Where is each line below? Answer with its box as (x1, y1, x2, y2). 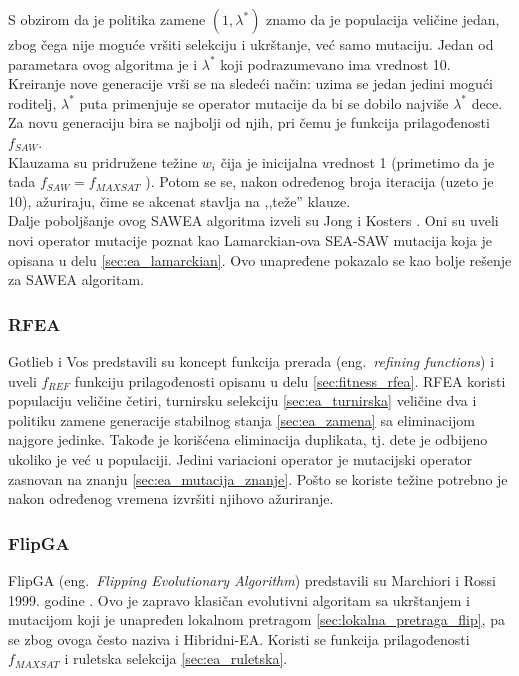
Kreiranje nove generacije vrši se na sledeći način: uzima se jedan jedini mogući (8, 73, 493, 94)
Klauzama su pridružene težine (8, 151, 198, 172)
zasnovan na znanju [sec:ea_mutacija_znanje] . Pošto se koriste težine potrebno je (8, 468, 508, 489)
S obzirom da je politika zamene (8, 9, 206, 29)
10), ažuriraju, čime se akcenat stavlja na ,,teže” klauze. (8, 190, 351, 211)
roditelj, (8, 92, 57, 113)
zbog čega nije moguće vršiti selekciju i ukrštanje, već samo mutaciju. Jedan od (8, 34, 494, 54)
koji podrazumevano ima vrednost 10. (220, 53, 451, 74)
